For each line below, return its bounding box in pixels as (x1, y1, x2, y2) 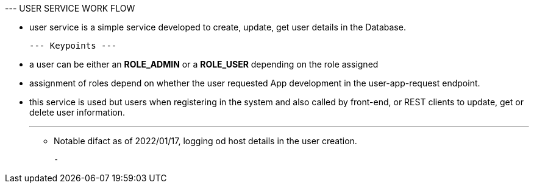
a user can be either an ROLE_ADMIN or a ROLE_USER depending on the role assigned (29, 59, 379, 69)
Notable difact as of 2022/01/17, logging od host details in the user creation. (54, 136, 357, 146)
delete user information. (29, 107, 125, 117)
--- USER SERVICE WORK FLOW (5, 3, 135, 13)
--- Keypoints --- (29, 41, 117, 50)
